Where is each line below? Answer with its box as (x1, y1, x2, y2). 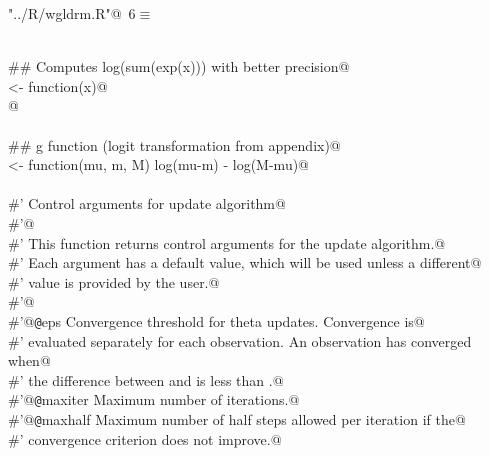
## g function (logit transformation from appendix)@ (8, 134, 341, 155)
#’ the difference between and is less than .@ (8, 369, 284, 390)
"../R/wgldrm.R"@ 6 (8, 3, 136, 23)
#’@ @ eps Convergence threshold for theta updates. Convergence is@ (8, 310, 425, 331)
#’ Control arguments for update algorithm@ (8, 193, 286, 214)
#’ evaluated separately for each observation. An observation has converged (8, 330, 472, 351)
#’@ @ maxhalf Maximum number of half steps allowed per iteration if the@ (8, 409, 466, 429)
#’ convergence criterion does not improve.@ (8, 428, 282, 449)
